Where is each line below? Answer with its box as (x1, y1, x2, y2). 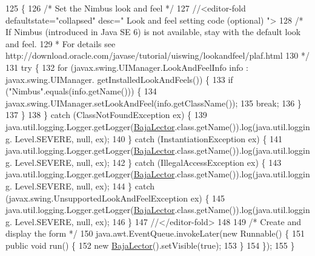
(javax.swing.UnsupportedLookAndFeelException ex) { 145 (5, 191, 225, 204)
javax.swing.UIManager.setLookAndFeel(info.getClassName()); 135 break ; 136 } (5, 96, 302, 109)
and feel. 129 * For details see (5, 37, 116, 50)
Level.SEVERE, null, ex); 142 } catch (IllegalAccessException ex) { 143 (15, 156, 282, 168)
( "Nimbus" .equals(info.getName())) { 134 (5, 85, 157, 97)
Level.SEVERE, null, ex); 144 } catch (15, 179, 154, 192)
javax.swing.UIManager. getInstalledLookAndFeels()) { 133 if (5, 73, 233, 85)
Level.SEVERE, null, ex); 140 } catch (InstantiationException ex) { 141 (15, 132, 283, 145)
